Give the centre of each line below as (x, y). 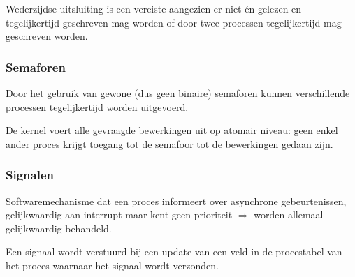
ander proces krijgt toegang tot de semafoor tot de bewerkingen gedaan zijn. (169, 143)
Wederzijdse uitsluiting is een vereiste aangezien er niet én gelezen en (154, 8)
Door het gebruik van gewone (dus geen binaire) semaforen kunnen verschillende (178, 93)
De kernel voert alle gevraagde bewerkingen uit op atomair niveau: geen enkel (172, 130)
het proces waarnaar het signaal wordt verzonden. (112, 265)
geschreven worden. (47, 36)
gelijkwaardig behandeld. (59, 228)
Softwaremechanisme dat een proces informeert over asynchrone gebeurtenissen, (176, 201)
